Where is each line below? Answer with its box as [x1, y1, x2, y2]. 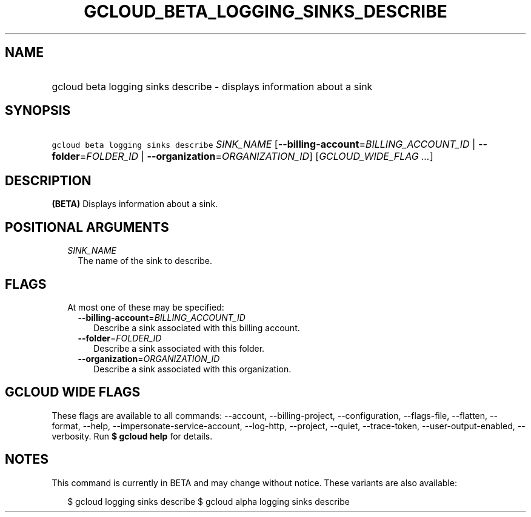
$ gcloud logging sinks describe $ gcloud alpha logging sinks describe [67, 496, 350, 507]
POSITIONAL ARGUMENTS [5, 219, 169, 235]
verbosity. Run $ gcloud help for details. [52, 430, 213, 441]
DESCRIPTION [5, 173, 92, 188]
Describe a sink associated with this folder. [93, 343, 265, 354]
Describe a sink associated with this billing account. [93, 322, 300, 333]
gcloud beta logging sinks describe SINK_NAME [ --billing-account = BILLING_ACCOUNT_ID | [52, 138, 476, 151]
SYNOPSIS [5, 103, 71, 119]
